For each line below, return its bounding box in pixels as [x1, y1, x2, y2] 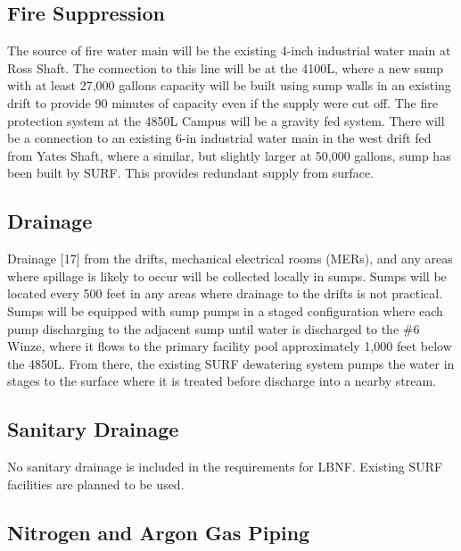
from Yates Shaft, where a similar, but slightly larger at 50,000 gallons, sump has [7, 146, 451, 164]
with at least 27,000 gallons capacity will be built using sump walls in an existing [7, 76, 451, 95]
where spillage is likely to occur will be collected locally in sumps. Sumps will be [7, 266, 447, 285]
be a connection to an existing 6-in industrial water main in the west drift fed [7, 129, 432, 147]
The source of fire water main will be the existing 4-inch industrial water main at [7, 41, 451, 60]
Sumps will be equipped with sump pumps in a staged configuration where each [7, 301, 443, 320]
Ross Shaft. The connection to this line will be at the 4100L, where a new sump [7, 58, 444, 77]
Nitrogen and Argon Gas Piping [7, 518, 310, 546]
